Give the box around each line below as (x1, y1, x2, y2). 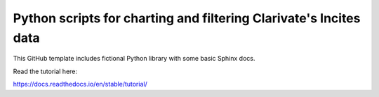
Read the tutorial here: (13, 67, 77, 75)
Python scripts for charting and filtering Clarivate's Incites (13, 10, 361, 26)
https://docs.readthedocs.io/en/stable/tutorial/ (13, 80, 147, 89)
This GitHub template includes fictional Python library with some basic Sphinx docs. (13, 54, 255, 63)
